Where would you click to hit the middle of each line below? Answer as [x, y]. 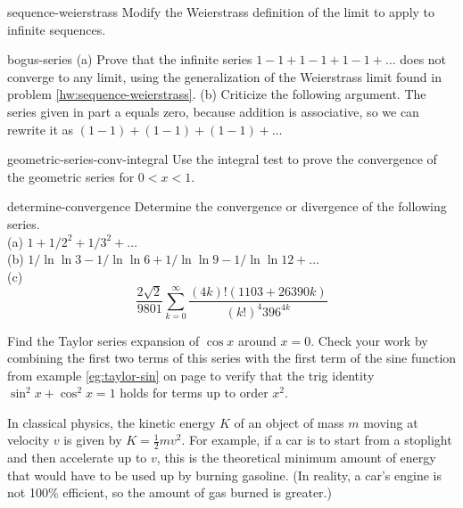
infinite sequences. [57, 29]
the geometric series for [71, 176]
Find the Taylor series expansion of [103, 340]
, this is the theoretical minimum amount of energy [296, 458]
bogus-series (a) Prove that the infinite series [130, 59]
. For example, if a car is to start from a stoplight [317, 440]
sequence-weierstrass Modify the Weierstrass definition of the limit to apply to [221, 12]
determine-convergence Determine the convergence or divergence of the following [227, 206]
